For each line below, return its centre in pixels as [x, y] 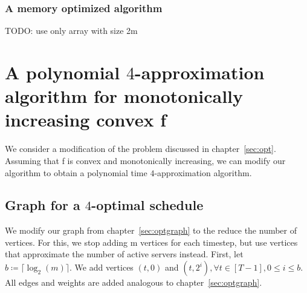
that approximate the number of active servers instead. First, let [124, 254]
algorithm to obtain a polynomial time [76, 172]
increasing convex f [86, 120]
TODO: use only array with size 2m [71, 31]
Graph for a [43, 205]
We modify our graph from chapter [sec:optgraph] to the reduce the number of [151, 230]
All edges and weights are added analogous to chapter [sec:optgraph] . [134, 282]
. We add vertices [102, 267]
